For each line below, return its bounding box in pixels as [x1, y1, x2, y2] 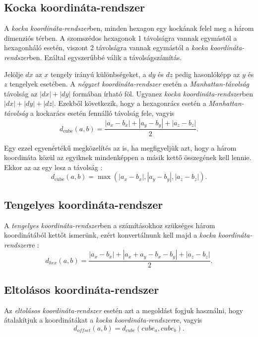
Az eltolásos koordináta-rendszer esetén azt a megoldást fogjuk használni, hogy [4, 305, 243, 315]
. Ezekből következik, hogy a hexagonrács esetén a [54, 98, 206, 108]
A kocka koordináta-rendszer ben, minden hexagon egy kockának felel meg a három [4, 23, 254, 33]
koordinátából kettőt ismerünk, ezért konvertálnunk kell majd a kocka [4, 230, 216, 240]
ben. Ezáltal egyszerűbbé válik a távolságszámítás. [29, 52, 182, 62]
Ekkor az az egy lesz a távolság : [4, 162, 103, 172]
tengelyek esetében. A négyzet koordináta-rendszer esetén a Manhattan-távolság [9, 79, 250, 89]
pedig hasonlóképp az [175, 69, 240, 79]
